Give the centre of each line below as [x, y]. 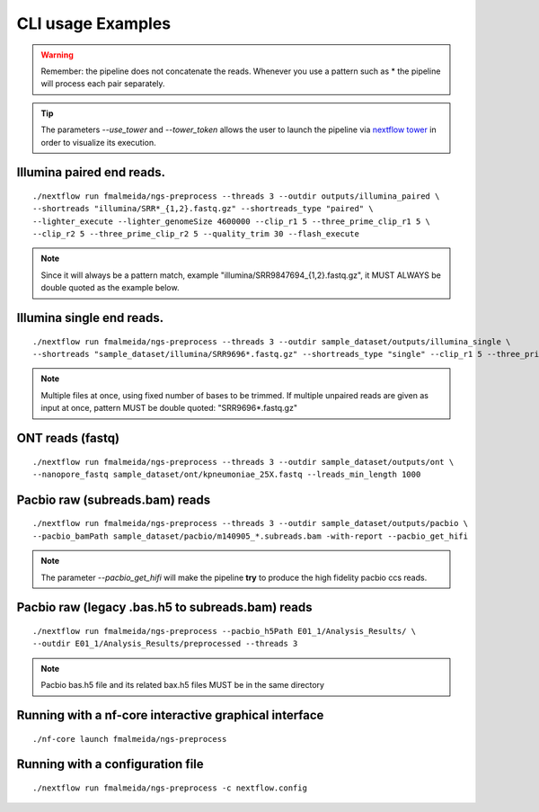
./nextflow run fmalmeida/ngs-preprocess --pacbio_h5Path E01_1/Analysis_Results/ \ [225, 631]
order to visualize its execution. [98, 142]
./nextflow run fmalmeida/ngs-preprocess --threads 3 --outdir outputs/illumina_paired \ [236, 196]
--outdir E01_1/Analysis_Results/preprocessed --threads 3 [165, 644]
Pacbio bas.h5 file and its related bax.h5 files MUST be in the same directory [183, 685]
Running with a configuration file [110, 764]
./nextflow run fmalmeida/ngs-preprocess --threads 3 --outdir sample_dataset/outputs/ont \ [243, 462]
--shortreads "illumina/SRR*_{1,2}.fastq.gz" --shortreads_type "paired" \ [203, 209]
